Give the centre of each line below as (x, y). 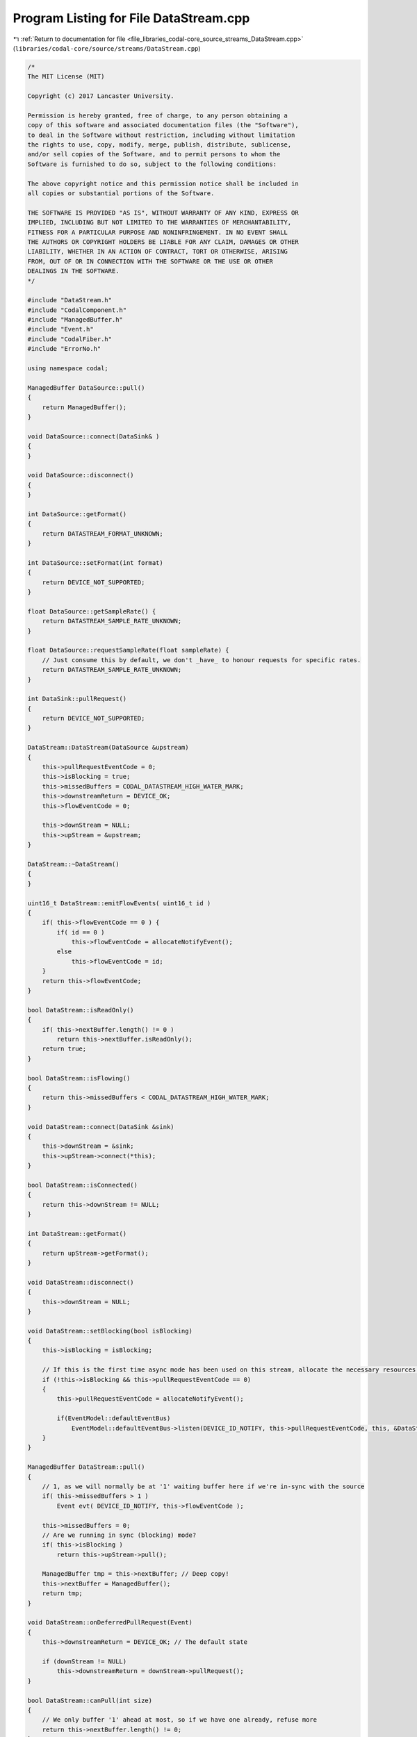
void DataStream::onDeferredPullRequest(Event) (110, 1623)
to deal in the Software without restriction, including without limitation (161, 135)
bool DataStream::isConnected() (83, 1185)
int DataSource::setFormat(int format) (95, 562)
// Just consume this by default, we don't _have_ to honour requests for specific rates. (202, 660)
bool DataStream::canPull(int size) (90, 1700)
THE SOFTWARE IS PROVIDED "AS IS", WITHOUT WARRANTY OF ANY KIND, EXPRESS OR (163, 213)
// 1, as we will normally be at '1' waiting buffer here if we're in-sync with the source (203, 1486)
